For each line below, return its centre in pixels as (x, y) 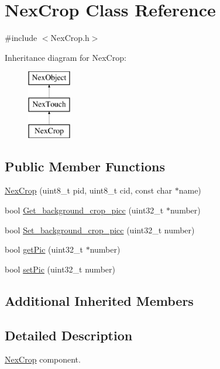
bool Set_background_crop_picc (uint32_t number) (100, 230)
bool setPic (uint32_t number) (60, 269)
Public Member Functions (85, 166)
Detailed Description (69, 335)
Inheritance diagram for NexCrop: (66, 57)
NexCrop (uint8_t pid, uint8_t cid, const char (89, 190)
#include (21, 38)
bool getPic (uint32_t (44, 249)
